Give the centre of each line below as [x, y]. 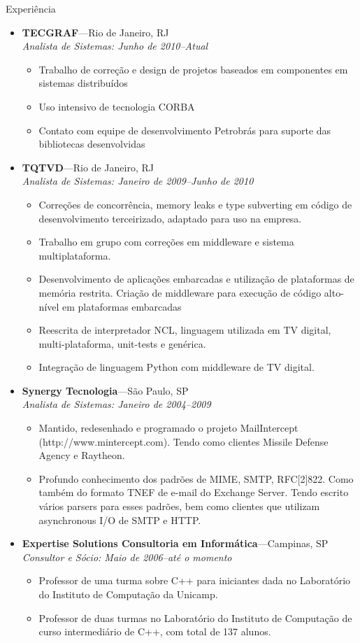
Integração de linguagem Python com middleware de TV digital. [177, 367]
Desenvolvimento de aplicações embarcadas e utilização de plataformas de [196, 279]
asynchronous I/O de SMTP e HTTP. [120, 520]
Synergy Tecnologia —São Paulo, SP [105, 390]
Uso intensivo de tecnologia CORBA [117, 106]
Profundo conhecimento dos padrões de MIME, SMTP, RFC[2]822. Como [196, 478]
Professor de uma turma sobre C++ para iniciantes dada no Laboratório [195, 580]
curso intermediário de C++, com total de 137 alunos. [155, 631]
